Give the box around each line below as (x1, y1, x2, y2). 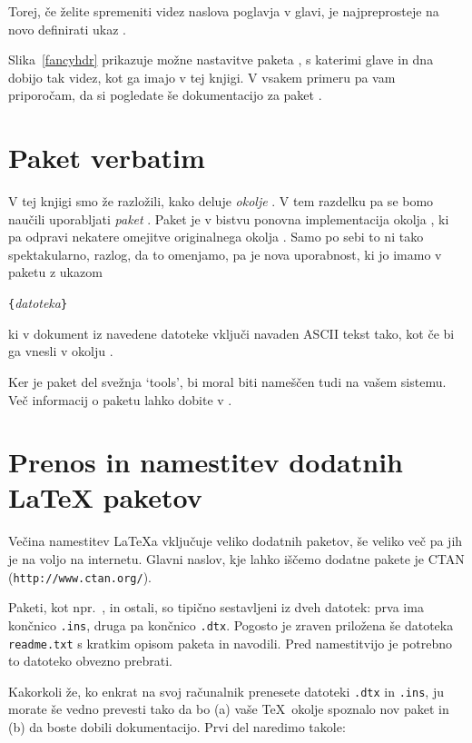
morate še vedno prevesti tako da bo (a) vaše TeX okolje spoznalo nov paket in (8, 699, 449, 718)
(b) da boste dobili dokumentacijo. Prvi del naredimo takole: (8, 718, 346, 736)
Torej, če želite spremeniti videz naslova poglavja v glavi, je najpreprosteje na (8, 2, 439, 20)
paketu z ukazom (8, 263, 103, 282)
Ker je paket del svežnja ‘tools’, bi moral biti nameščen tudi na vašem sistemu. (8, 371, 447, 391)
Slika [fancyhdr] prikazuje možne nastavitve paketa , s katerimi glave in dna (8, 50, 434, 69)
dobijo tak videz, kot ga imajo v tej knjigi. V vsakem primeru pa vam (8, 67, 396, 86)
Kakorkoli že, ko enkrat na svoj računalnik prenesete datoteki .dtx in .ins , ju (8, 681, 444, 700)
